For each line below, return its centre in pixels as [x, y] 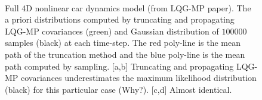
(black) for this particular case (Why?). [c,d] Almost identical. [118, 89]
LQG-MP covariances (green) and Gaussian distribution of [112, 31]
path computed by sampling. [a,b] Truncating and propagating [119, 66]
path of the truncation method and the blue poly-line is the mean [125, 54]
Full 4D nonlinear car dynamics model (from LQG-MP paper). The [128, 7]
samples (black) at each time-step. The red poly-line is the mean [123, 43]
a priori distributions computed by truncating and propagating [120, 19]
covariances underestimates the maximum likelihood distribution [139, 78]
